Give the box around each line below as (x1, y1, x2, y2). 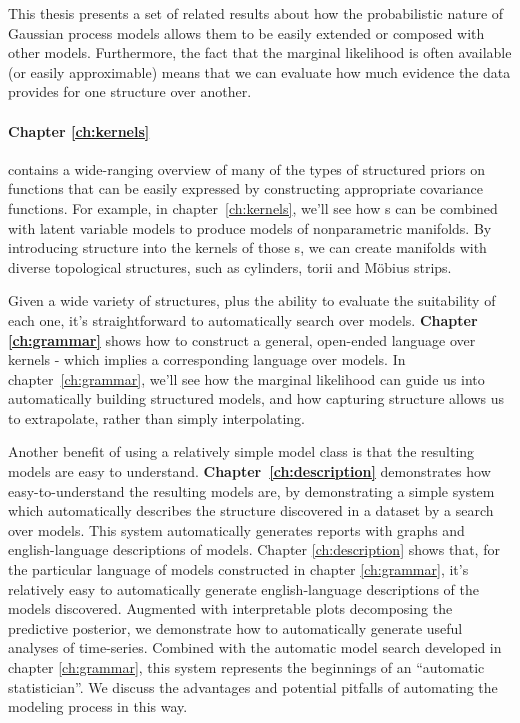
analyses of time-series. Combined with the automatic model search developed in (8, 637, 502, 658)
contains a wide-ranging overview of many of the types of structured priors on (8, 158, 485, 179)
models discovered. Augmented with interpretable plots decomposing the (8, 598, 453, 619)
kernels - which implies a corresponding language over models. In (8, 349, 406, 370)
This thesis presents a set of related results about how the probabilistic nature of (8, 3, 504, 23)
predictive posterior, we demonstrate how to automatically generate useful (8, 617, 463, 638)
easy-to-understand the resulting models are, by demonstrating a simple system (8, 480, 495, 501)
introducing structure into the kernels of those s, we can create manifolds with (8, 237, 487, 258)
